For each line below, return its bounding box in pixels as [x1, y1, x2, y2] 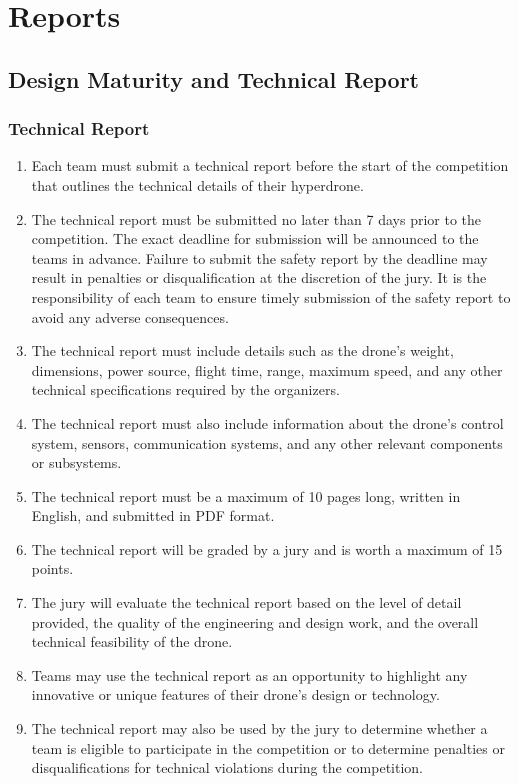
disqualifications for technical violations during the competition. [31, 757, 423, 778]
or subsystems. [31, 452, 122, 473]
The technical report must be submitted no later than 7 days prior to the [31, 208, 481, 229]
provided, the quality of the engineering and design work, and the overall [31, 611, 479, 632]
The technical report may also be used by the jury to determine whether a [31, 718, 488, 739]
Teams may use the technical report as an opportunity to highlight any [31, 664, 468, 685]
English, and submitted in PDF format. [31, 505, 275, 526]
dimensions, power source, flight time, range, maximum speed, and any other [31, 359, 503, 380]
